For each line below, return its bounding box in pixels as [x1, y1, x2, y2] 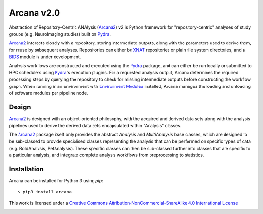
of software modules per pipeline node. [9, 90, 88, 96]
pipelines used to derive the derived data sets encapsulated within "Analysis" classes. [9, 123, 182, 128]
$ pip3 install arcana [18, 189, 72, 195]
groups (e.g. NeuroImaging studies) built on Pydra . [9, 31, 111, 37]
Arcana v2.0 [9, 7, 60, 18]
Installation [9, 165, 44, 173]
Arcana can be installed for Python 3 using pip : [9, 177, 103, 183]
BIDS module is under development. [9, 54, 81, 60]
